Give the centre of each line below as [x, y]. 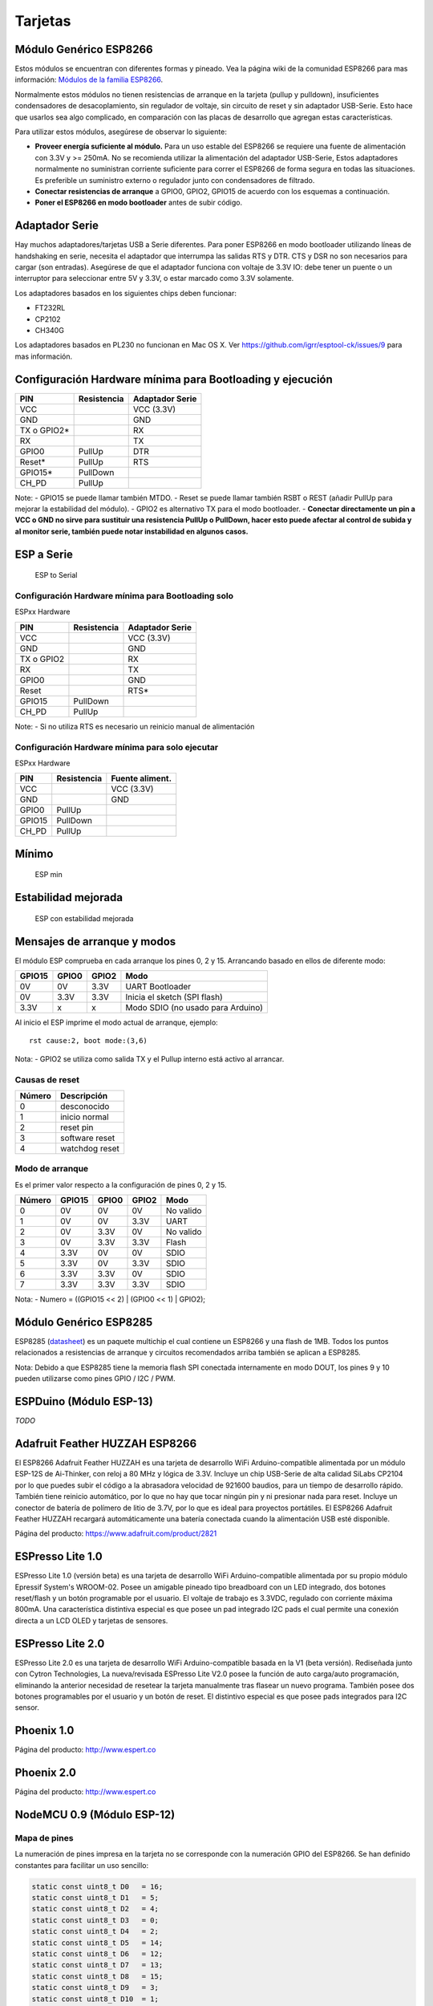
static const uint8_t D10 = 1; [95, 1999]
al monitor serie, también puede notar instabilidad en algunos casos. [132, 531]
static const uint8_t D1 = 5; [95, 1898]
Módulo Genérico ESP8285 [84, 1322]
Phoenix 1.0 [45, 1730]
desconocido [85, 1106]
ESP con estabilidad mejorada [84, 918]
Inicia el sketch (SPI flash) [174, 997]
